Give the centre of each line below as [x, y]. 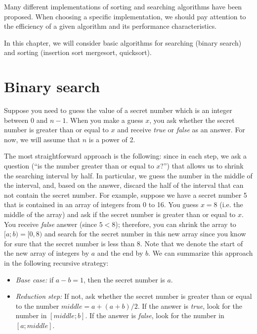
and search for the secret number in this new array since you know [145, 234]
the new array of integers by [47, 253]
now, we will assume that [42, 139]
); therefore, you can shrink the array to [176, 224]
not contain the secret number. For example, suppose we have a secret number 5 [126, 195]
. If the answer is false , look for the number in [155, 315]
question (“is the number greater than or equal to [79, 166]
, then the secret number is [124, 279]
